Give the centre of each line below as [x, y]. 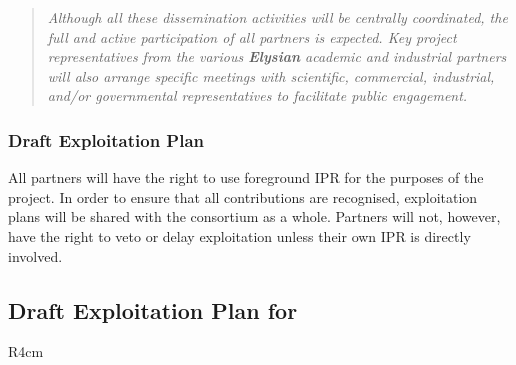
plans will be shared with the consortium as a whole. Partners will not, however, [254, 216]
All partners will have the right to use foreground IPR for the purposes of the [246, 177]
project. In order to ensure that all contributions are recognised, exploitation [243, 196]
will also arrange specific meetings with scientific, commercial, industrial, [271, 75]
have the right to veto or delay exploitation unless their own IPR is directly [239, 235]
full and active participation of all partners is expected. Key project [252, 36]
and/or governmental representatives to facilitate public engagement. [257, 95]
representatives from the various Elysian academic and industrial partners [277, 56]
